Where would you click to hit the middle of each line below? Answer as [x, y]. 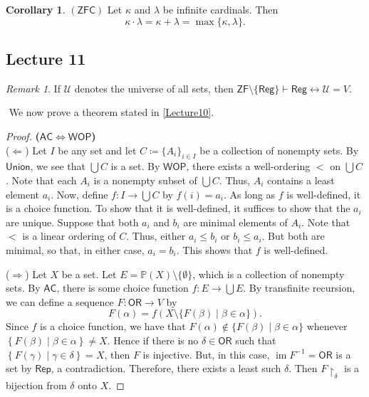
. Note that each [41, 180]
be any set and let [97, 150]
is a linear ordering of [69, 236]
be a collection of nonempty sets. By [279, 150]
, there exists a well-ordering [248, 166]
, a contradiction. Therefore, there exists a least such [166, 368]
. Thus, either [156, 236]
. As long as [249, 194]
